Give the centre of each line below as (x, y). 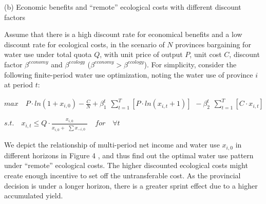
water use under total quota (48, 54)
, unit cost (206, 54)
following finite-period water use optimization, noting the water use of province (129, 74)
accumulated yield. (34, 196)
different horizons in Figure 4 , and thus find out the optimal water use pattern (129, 155)
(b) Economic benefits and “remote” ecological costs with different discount (123, 7)
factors (15, 17)
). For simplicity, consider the (190, 64)
